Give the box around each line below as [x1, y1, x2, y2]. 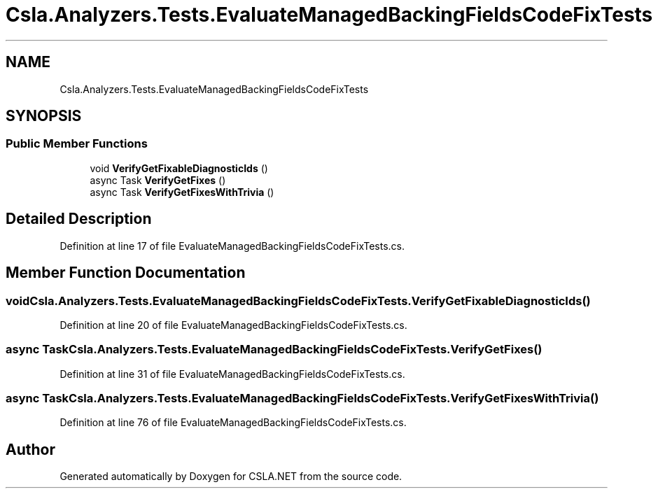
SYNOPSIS [6, 107, 82, 125]
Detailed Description [6, 210, 152, 228]
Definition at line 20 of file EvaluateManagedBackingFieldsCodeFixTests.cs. [59, 318, 407, 331]
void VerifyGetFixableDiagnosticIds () [90, 162, 268, 174]
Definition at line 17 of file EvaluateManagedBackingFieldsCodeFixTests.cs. [59, 239, 405, 252]
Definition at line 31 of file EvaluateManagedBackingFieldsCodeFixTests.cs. [59, 367, 405, 380]
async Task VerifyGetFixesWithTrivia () [90, 185, 274, 198]
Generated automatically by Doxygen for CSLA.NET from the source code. [59, 470, 402, 483]
